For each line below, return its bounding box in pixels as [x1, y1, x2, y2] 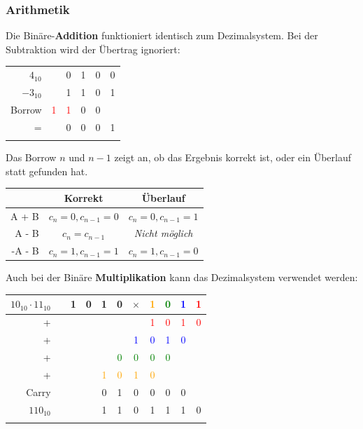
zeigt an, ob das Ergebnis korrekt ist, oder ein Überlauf [114, 150, 352, 165]
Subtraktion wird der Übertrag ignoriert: [6, 41, 180, 56]
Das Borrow [6, 150, 57, 165]
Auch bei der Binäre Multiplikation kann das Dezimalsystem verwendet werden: [6, 270, 358, 285]
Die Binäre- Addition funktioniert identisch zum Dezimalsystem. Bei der [6, 28, 318, 43]
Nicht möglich [134, 226, 193, 240]
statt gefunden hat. [6, 163, 88, 178]
